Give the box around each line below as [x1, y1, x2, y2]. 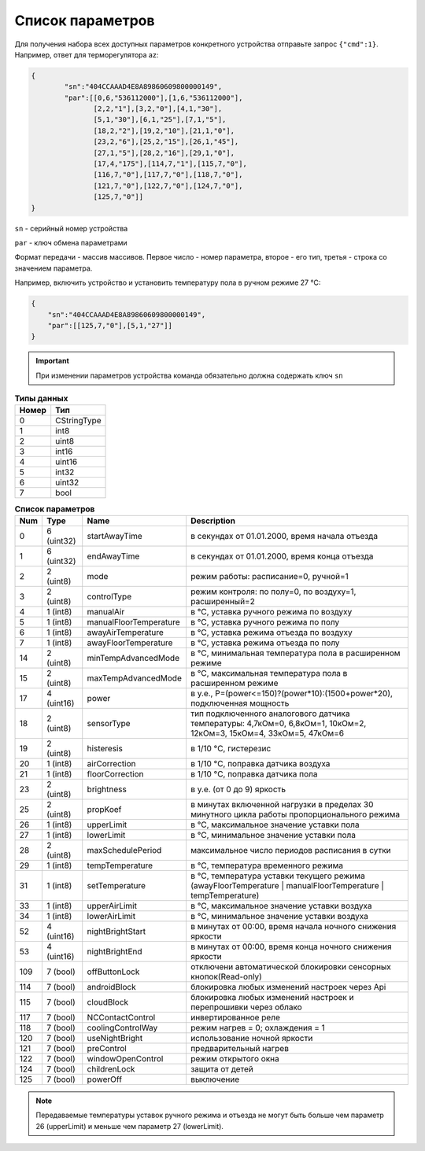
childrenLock [87, 1063, 135, 1074]
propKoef [87, 803, 122, 814]
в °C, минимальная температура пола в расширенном [190, 647, 401, 659]
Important [35, 356, 70, 366]
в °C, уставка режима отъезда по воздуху [190, 626, 353, 637]
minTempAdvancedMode [87, 652, 180, 663]
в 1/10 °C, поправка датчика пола [190, 768, 318, 779]
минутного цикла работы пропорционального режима [190, 809, 401, 820]
